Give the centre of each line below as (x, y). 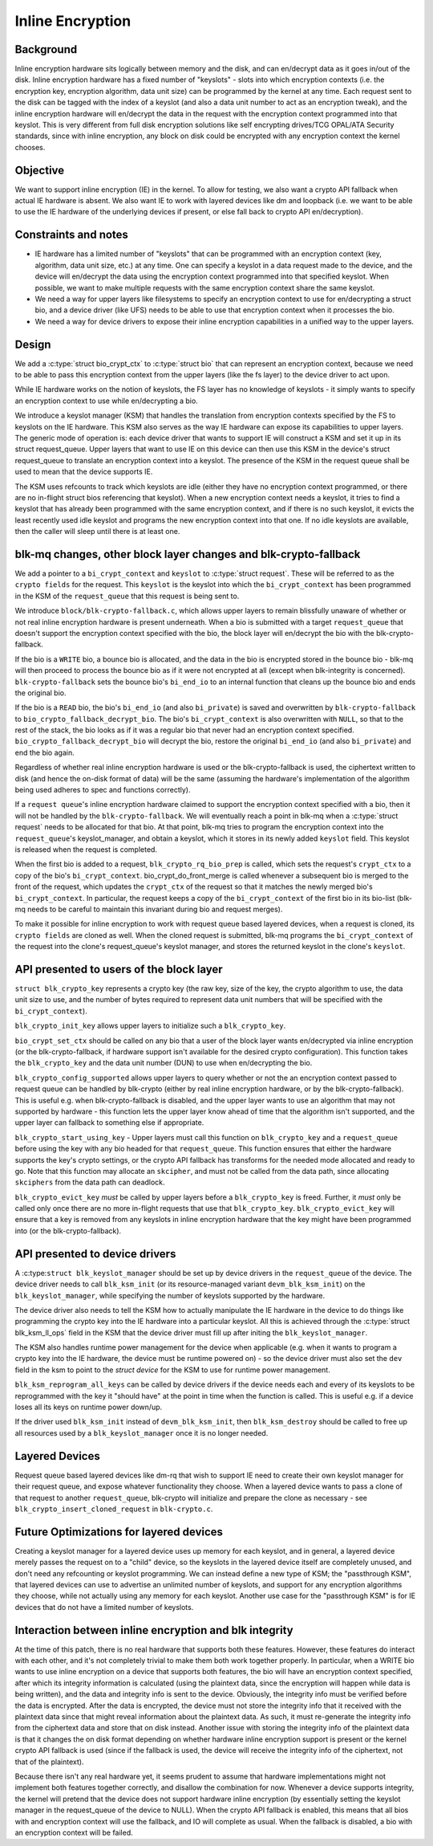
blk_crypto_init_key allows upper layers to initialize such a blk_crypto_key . (150, 1026)
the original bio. (40, 693)
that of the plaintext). (49, 1762)
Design (33, 344)
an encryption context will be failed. (74, 1832)
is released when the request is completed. (86, 850)
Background (46, 49)
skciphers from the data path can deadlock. (90, 1182)
